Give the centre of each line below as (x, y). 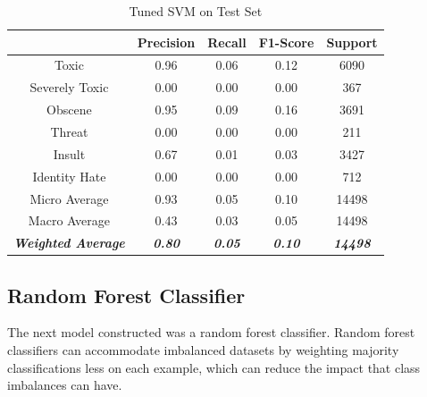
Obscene (69, 110)
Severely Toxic (69, 87)
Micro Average (69, 198)
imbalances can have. (65, 385)
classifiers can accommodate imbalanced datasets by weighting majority (203, 350)
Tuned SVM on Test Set (196, 11)
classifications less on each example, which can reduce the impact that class (214, 367)
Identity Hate (69, 176)
